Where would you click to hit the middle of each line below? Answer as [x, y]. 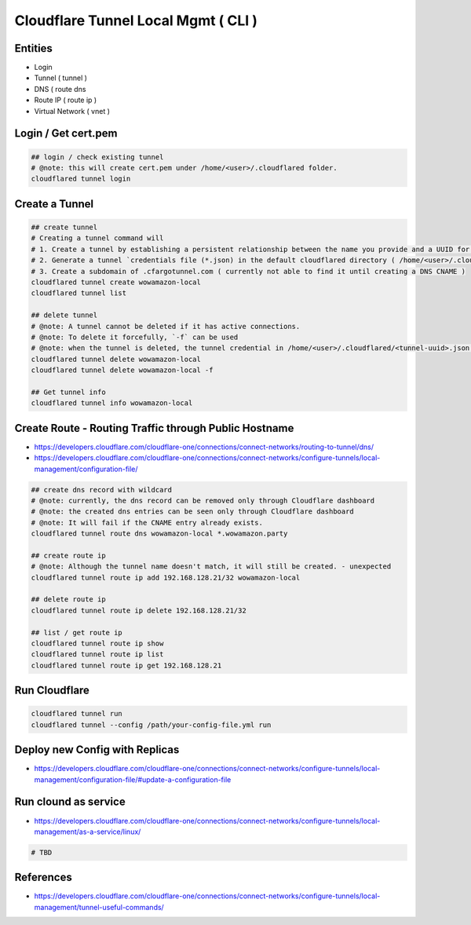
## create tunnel [64, 227]
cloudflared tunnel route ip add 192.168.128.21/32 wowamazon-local [166, 578]
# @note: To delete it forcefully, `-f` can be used [135, 337]
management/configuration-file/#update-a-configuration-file [133, 779]
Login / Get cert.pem [66, 133]
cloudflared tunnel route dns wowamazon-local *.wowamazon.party [159, 534]
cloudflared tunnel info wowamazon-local [112, 403]
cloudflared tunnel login [81, 179]
